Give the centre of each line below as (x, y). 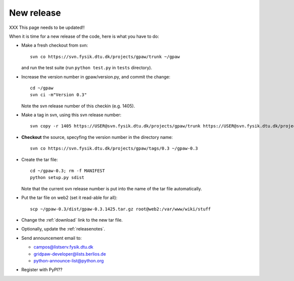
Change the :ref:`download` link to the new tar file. (72, 220)
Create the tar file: (40, 159)
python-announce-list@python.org (69, 260)
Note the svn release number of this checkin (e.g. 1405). (78, 106)
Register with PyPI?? (42, 270)
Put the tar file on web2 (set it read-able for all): (69, 198)
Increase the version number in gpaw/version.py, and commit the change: (96, 77)
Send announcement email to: (51, 238)
